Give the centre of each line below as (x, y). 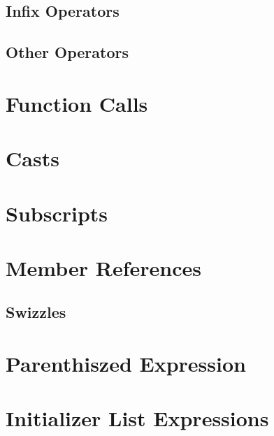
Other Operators (67, 52)
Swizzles (36, 312)
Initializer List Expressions (137, 418)
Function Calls (77, 103)
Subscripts (57, 213)
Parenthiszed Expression (126, 364)
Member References (104, 267)
